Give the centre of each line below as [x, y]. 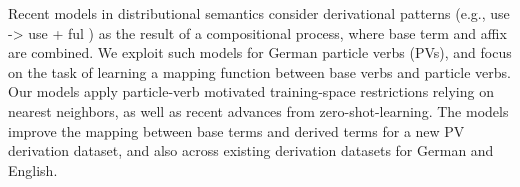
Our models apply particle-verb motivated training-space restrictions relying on [251, 91]
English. [33, 169]
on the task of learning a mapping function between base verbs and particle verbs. [259, 71]
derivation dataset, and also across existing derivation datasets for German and [251, 150]
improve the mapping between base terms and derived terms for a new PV [236, 130]
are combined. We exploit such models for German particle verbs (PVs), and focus [260, 52]
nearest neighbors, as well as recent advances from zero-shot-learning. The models [258, 110]
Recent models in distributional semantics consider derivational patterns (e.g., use [259, 13]
